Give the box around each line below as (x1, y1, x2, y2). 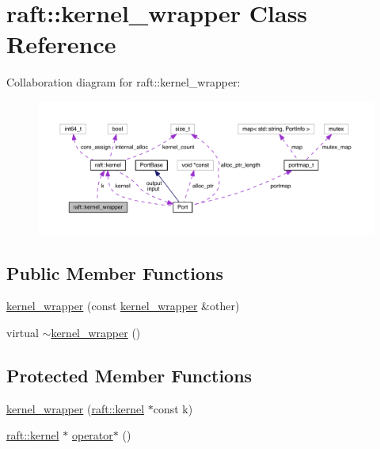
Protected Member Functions (6, 363, 253, 387)
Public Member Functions (6, 260, 223, 285)
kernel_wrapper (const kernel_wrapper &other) (6, 297, 240, 314)
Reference (6, 28, 116, 60)
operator (71, 427, 113, 443)
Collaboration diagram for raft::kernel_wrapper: (6, 74, 241, 90)
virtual (6, 324, 39, 340)
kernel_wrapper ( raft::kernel (6, 400, 145, 416)
